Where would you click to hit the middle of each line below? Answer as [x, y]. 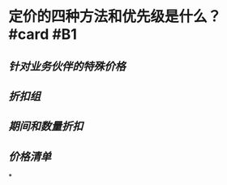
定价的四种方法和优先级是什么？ [115, 17]
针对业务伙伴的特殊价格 [67, 66]
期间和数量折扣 [46, 127]
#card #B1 [43, 34]
